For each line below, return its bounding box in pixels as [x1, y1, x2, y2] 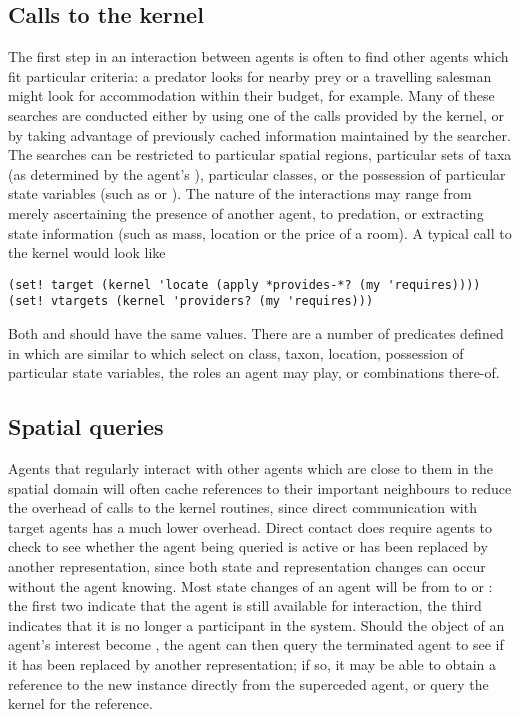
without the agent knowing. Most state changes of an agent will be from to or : [8, 575, 493, 596]
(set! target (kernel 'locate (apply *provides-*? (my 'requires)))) [8, 277, 481, 292]
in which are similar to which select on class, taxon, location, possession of [8, 342, 464, 363]
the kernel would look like [8, 242, 166, 263]
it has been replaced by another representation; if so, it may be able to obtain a [8, 653, 497, 674]
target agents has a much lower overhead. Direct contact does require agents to [8, 516, 493, 537]
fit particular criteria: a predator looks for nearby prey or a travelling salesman [8, 65, 492, 86]
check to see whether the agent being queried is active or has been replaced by [8, 536, 488, 557]
